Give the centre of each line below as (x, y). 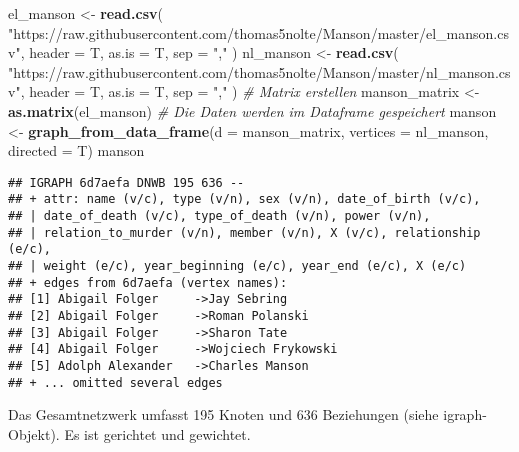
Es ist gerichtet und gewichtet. (157, 433)
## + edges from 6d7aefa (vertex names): (148, 282)
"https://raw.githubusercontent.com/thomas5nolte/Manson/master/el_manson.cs (258, 32)
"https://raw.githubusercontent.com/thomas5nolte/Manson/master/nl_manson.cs (259, 71)
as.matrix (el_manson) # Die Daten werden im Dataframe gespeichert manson (252, 110)
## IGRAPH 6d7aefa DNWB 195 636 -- (126, 182)
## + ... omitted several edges (115, 382)
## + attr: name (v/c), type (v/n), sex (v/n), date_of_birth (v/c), (244, 199)
